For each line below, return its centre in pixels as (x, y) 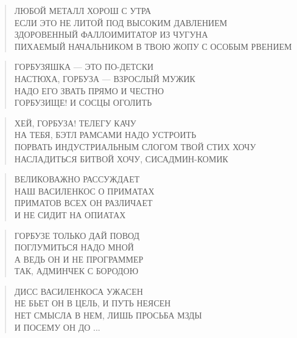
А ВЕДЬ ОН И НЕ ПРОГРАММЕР (79, 259)
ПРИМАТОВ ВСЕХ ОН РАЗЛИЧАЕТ (83, 203)
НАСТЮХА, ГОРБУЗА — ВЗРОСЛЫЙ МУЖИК (105, 78)
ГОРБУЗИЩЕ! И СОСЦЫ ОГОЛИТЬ (83, 102)
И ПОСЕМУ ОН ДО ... (57, 327)
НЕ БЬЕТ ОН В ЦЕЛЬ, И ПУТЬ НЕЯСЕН (93, 303)
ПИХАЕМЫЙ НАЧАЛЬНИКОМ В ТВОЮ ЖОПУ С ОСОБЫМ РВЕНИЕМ (153, 46)
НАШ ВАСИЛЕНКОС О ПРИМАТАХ (84, 191)
